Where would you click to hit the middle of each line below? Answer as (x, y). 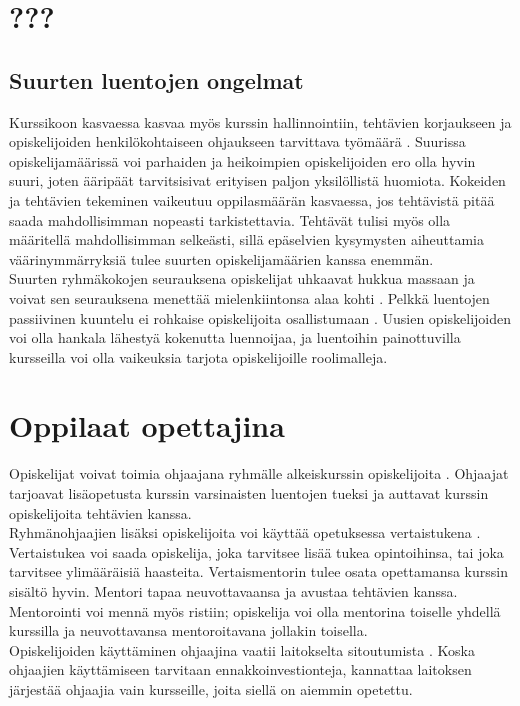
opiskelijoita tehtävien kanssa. (100, 512)
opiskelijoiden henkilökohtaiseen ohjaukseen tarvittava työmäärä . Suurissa (237, 141)
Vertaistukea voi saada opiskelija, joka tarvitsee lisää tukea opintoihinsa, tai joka (256, 551)
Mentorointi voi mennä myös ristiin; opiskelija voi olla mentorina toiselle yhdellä (255, 610)
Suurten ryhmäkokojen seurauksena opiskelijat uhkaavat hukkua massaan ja (242, 278)
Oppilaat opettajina (147, 425)
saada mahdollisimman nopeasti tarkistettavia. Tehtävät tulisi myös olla (230, 219)
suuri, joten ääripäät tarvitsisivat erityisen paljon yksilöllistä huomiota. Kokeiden (257, 180)
